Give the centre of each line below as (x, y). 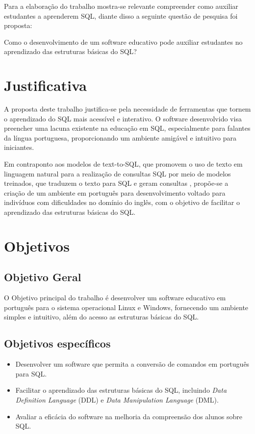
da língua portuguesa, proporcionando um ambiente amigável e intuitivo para (120, 137)
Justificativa (45, 85)
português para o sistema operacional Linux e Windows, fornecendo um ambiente (126, 307)
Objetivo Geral (43, 277)
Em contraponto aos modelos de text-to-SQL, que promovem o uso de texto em (123, 164)
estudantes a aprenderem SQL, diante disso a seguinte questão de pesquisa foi (121, 15)
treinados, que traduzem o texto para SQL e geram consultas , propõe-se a (116, 183)
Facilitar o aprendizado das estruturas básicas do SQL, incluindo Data (121, 390)
